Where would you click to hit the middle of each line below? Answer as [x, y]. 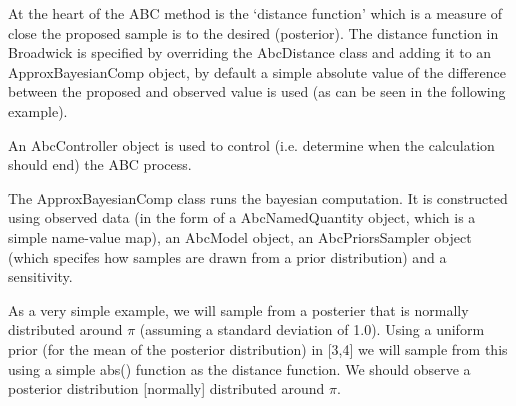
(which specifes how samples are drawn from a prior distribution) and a [227, 256]
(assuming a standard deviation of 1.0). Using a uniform [312, 329]
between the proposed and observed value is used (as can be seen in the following [257, 91]
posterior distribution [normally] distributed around [166, 388]
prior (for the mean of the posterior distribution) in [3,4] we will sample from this [258, 348]
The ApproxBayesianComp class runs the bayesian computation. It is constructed [258, 197]
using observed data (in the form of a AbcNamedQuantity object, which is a [242, 217]
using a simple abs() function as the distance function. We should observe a [239, 368]
